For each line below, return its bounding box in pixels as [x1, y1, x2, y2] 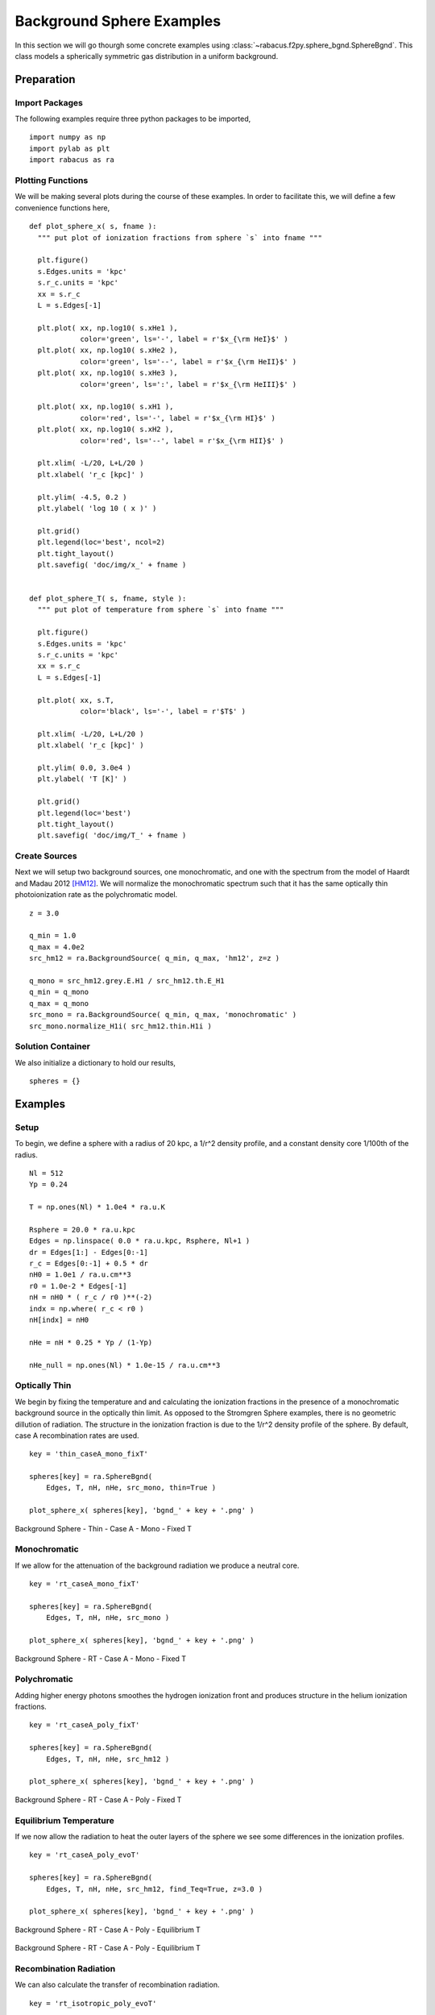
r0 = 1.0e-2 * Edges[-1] [29, 1282, 127, 1290]
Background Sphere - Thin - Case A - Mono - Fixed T [14, 1523, 193, 1533]
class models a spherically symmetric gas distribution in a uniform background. [14, 51, 279, 60]
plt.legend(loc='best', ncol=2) [37, 538, 165, 547]
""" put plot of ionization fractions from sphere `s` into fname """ [37, 233, 322, 242]
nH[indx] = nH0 [29, 1315, 89, 1325]
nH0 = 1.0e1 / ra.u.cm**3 [29, 1270, 132, 1279]
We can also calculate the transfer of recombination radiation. [14, 1980, 220, 1990]
